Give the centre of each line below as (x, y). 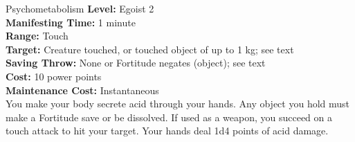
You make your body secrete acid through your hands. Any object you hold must (178, 104)
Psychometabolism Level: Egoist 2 (80, 8)
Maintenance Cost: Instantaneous (82, 90)
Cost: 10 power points (54, 76)
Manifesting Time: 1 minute (71, 22)
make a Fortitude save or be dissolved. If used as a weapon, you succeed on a (169, 117)
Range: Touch (37, 36)
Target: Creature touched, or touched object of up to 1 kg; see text (150, 49)
